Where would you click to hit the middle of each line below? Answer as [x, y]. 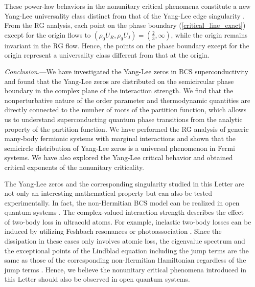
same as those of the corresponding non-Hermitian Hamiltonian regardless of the [125, 260]
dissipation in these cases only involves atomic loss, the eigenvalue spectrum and [125, 241]
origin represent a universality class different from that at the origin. [107, 55]
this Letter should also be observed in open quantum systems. [97, 279]
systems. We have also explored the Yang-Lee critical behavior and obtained [119, 157]
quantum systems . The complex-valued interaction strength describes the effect [124, 212]
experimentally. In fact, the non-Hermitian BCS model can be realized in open [122, 202]
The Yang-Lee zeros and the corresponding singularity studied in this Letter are [124, 183]
